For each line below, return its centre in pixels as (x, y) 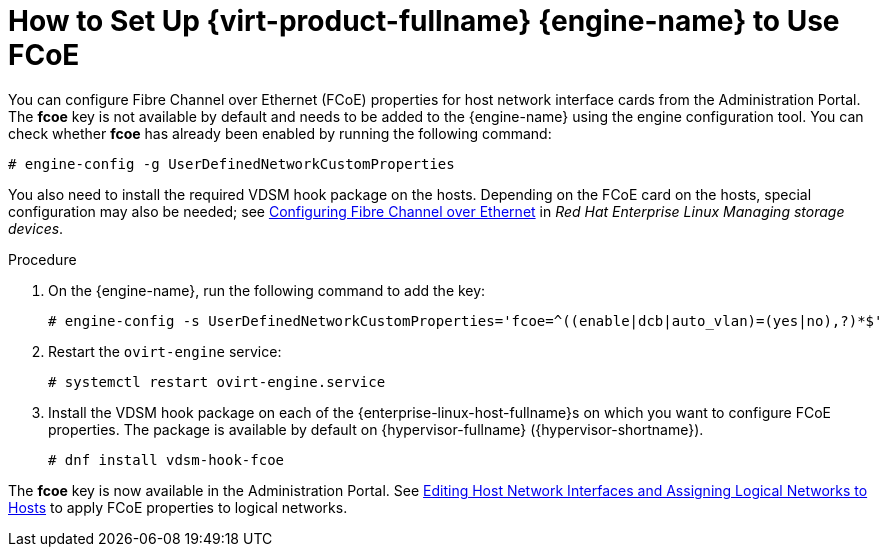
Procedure (42, 259)
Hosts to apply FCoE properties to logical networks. (178, 507)
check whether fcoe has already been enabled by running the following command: (280, 133)
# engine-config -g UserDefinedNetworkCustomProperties (231, 163)
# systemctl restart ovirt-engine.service (217, 381)
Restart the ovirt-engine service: (165, 351)
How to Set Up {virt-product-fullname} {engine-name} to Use (424, 21)
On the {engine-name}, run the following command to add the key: (267, 290)
